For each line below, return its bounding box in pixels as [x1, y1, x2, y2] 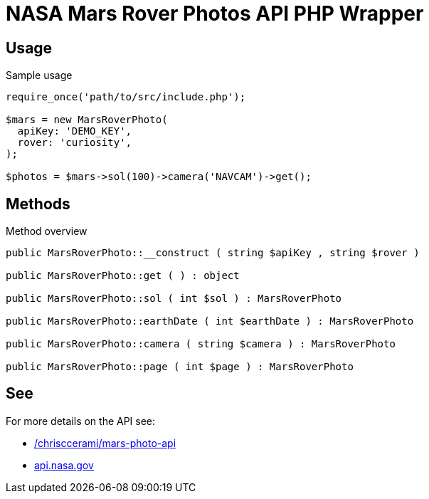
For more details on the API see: [6, 414, 156, 427]
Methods [6, 194, 70, 213]
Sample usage [6, 69, 73, 82]
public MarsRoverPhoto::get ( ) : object [6, 270, 240, 282]
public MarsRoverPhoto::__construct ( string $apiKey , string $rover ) [6, 247, 420, 259]
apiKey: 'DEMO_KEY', [17, 125, 132, 137]
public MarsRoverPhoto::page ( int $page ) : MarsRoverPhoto [6, 361, 354, 373]
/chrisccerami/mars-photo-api [34, 436, 176, 449]
